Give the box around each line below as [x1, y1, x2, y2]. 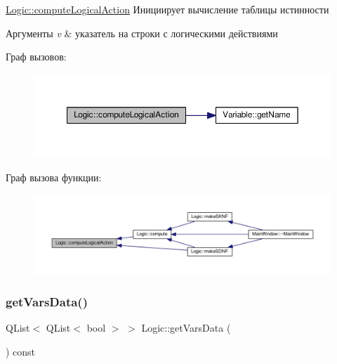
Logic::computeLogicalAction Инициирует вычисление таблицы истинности [6, 2, 329, 16]
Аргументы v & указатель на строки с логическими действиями [6, 25, 278, 40]
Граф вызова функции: [6, 169, 102, 184]
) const [6, 344, 36, 359]
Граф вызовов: [6, 49, 67, 64]
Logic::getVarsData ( [141, 320, 231, 335]
